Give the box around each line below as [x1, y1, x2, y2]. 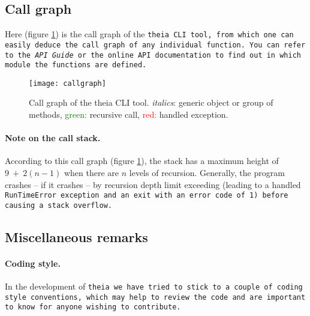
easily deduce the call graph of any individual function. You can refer [5, 40, 306, 49]
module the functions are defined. [5, 61, 147, 70]
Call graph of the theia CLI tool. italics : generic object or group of [29, 96, 273, 109]
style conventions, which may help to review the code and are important [5, 293, 306, 302]
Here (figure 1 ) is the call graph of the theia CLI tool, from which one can [5, 28, 294, 40]
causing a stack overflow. [5, 201, 112, 210]
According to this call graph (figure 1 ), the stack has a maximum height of [5, 154, 279, 167]
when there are [64, 166, 119, 179]
